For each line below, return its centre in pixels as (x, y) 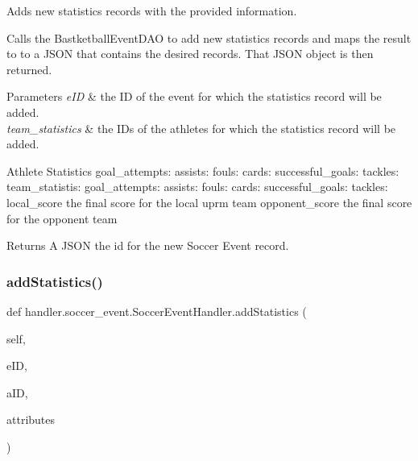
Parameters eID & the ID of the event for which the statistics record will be (194, 96)
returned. (29, 69)
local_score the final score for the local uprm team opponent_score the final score (209, 202)
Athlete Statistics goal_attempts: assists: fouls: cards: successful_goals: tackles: (203, 170)
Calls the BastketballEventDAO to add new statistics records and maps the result (209, 37)
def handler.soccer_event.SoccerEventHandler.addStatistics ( (157, 311)
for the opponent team (62, 218)
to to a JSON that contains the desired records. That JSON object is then (190, 54)
